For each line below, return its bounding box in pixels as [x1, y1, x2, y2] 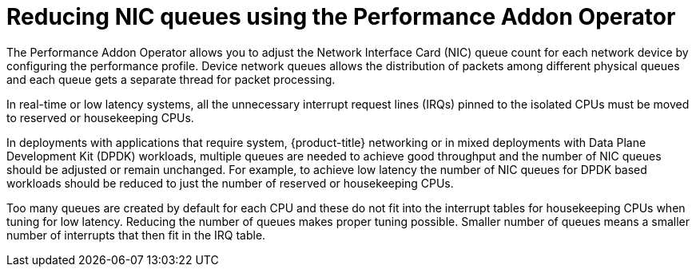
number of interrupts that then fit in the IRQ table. [6, 227, 266, 242]
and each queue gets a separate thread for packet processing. [6, 72, 336, 86]
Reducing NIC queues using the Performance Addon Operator [6, 3, 676, 30]
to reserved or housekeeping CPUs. [6, 110, 194, 125]
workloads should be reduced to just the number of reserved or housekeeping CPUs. [6, 176, 454, 190]
